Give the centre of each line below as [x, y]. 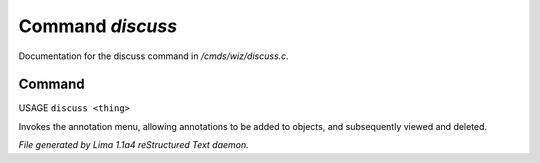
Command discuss [98, 26]
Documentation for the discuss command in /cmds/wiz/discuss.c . [153, 56]
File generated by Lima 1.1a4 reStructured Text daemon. [133, 145]
